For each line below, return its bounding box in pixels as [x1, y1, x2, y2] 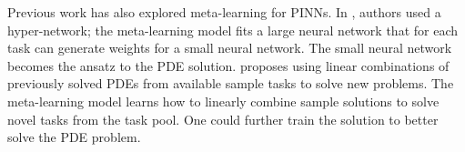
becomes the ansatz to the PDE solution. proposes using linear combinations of [7, 56, 450, 75]
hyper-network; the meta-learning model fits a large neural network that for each [7, 20, 459, 39]
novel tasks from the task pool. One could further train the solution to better [7, 109, 439, 128]
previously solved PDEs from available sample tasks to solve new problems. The [7, 74, 454, 93]
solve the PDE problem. [7, 127, 141, 147]
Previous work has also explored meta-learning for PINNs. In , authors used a [7, 3, 441, 21]
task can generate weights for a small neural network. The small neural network [7, 38, 452, 57]
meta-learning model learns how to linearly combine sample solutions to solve [7, 91, 440, 110]
